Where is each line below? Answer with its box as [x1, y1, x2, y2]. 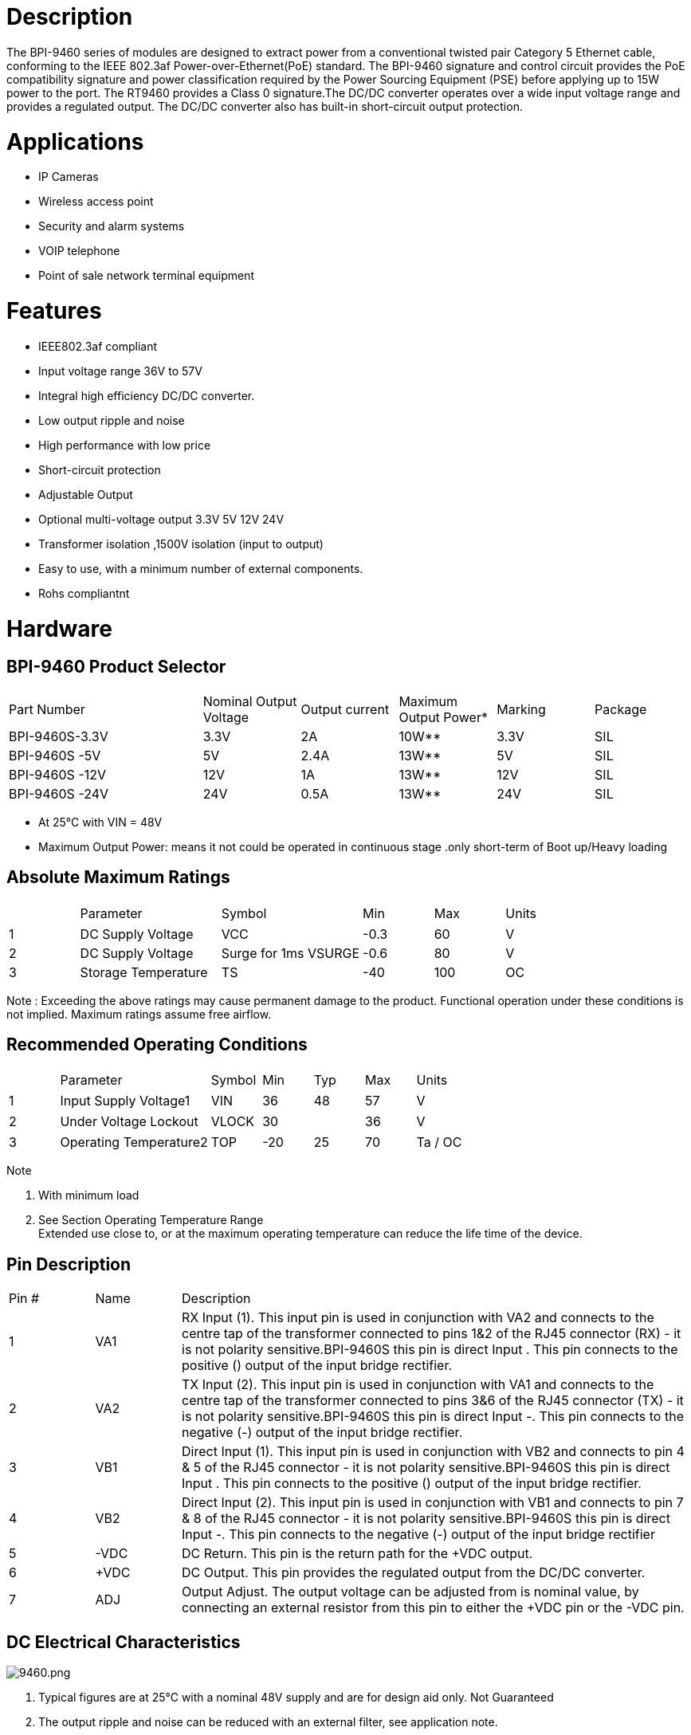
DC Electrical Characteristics [6, 1631, 241, 1652]
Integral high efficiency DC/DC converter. [38, 388, 255, 402]
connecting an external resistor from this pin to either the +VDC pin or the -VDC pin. [182, 1600, 685, 1616]
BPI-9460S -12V [9, 766, 107, 783]
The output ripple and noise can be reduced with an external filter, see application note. [38, 1715, 498, 1729]
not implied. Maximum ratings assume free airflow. [6, 1007, 272, 1021]
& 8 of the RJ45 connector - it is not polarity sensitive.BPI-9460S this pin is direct [182, 1510, 670, 1527]
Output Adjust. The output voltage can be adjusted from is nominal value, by [182, 1584, 639, 1600]
